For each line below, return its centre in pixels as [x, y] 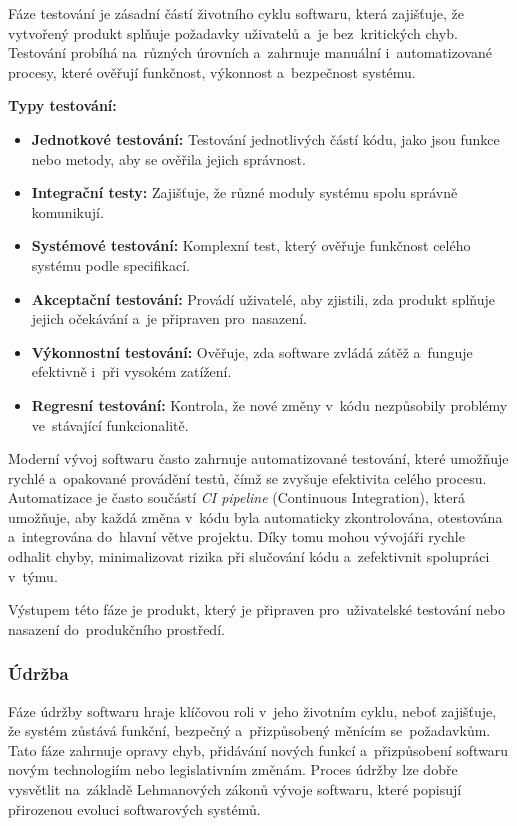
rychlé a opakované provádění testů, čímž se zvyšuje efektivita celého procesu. [247, 477]
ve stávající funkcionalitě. [110, 424]
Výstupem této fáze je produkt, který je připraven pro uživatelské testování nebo [257, 609]
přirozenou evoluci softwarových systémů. [134, 808]
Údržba [38, 673]
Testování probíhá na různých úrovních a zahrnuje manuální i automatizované [250, 52]
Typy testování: [62, 105]
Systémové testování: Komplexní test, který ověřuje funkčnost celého [251, 245]
